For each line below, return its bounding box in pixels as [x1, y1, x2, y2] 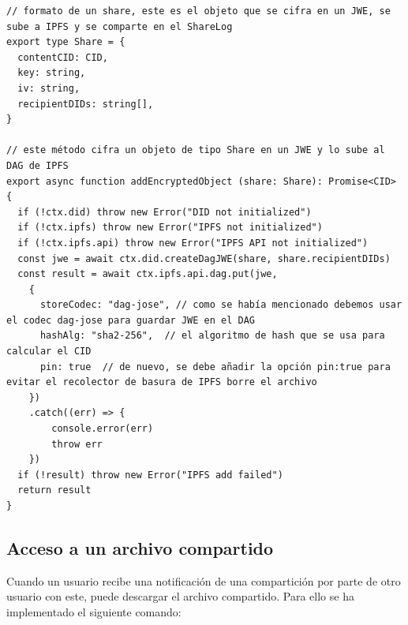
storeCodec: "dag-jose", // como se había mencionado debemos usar [39, 299, 402, 311]
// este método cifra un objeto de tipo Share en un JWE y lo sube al [6, 144, 385, 156]
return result [17, 485, 92, 496]
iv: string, [17, 82, 80, 94]
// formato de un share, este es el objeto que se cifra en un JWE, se [6, 6, 391, 17]
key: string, [17, 67, 86, 79]
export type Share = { [6, 36, 125, 48]
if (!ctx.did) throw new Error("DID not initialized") [17, 206, 312, 218]
